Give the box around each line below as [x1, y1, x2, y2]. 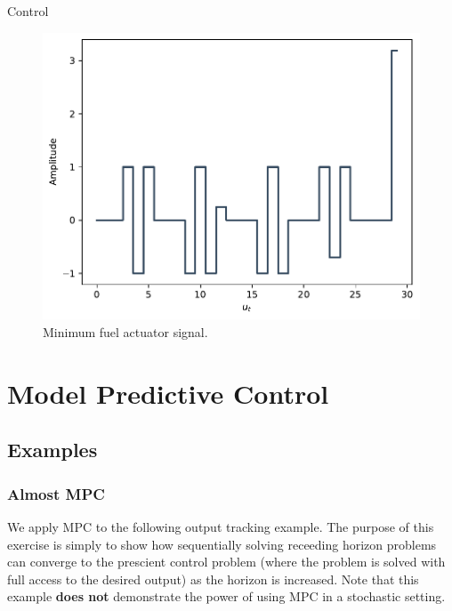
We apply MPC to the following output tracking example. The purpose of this [7, 518, 434, 535]
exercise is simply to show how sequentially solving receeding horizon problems [7, 535, 437, 553]
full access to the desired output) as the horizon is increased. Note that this [7, 569, 419, 588]
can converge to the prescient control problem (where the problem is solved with [7, 552, 446, 571]
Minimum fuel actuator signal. [43, 323, 208, 342]
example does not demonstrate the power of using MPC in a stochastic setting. [7, 587, 446, 606]
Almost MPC [7, 482, 105, 504]
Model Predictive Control [7, 374, 329, 411]
